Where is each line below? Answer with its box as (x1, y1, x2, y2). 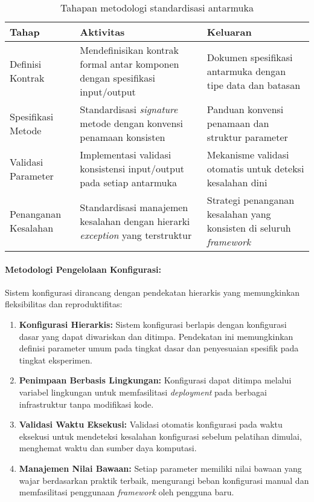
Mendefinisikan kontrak (80, 43, 179, 57)
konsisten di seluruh (207, 221, 291, 235)
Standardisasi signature (80, 102, 178, 116)
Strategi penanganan (207, 193, 295, 207)
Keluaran (207, 25, 252, 39)
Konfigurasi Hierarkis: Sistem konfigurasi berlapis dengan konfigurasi (19, 318, 287, 330)
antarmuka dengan (207, 64, 286, 78)
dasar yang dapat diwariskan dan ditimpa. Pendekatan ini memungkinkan (19, 330, 293, 342)
